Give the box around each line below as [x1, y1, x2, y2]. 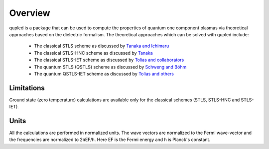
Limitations [9, 83, 45, 92]
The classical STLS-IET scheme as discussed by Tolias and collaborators [34, 57, 184, 63]
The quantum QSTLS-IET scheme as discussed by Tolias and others [34, 71, 174, 76]
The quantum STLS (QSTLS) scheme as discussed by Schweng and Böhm [34, 64, 187, 70]
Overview [9, 7, 50, 18]
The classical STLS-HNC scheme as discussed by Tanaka [34, 50, 153, 56]
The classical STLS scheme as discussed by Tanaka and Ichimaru [34, 43, 169, 49]
